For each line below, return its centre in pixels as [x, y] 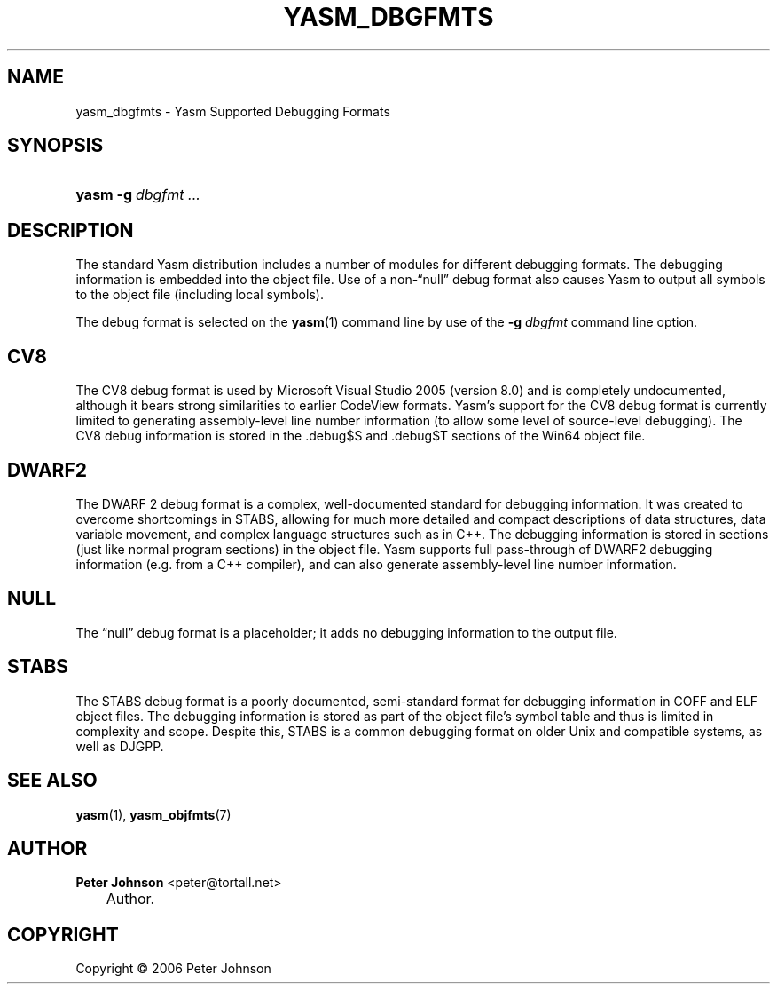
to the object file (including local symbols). [200, 295]
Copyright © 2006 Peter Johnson [173, 969]
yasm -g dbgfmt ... [138, 195]
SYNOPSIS [55, 146]
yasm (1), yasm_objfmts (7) [153, 814]
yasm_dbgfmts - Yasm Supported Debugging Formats [233, 111]
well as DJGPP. [120, 746]
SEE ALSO [52, 781]
